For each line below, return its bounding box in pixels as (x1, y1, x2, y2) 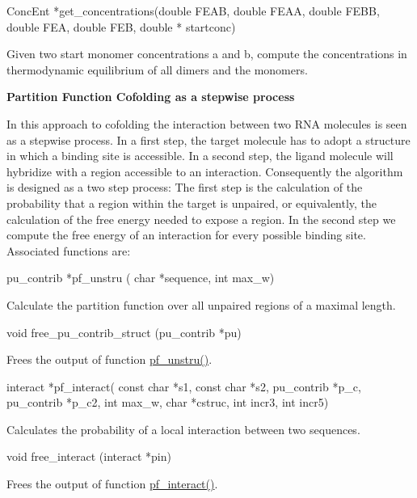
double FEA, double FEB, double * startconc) (6, 18, 236, 35)
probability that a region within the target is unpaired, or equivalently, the (6, 194, 377, 211)
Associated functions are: (6, 242, 131, 259)
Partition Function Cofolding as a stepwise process (6, 88, 295, 105)
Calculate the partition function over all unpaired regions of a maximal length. (6, 296, 396, 313)
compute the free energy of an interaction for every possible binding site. (6, 226, 366, 243)
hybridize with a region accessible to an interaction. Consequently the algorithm (6, 162, 403, 179)
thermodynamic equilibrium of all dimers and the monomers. (6, 61, 308, 78)
